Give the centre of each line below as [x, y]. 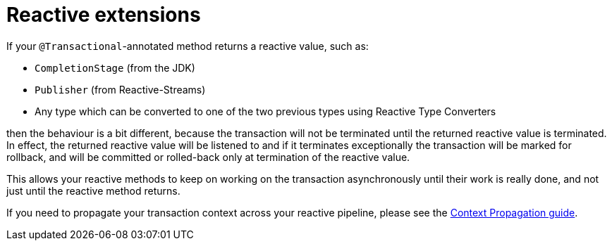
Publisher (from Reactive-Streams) [120, 89]
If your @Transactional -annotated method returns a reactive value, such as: [188, 46]
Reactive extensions [104, 15]
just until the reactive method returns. [93, 190]
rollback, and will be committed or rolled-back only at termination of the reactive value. [208, 157]
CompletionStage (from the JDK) [115, 67]
